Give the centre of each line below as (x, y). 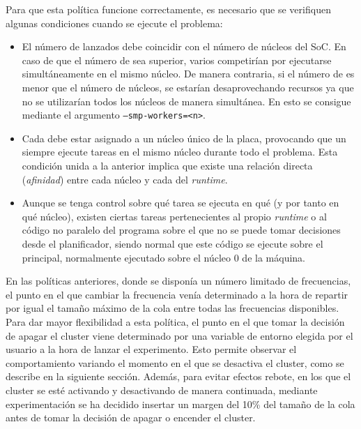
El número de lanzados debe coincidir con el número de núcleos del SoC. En (184, 46)
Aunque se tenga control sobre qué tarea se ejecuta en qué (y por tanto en (180, 203)
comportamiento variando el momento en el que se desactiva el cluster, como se (175, 362)
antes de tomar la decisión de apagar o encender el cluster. (131, 417)
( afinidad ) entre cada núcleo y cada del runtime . (125, 179)
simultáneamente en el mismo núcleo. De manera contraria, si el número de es (188, 74)
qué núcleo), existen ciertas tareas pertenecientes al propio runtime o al (174, 216)
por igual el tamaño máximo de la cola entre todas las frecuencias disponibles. (172, 308)
